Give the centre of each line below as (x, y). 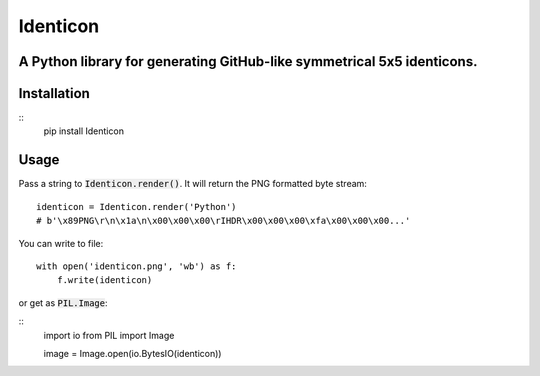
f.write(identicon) (104, 280)
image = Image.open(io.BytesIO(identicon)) (132, 353)
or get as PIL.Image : (63, 302)
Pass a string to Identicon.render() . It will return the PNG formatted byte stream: (192, 184)
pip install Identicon (84, 131)
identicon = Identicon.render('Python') (136, 206)
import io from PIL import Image (109, 335)
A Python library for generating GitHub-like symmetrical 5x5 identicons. (248, 61)
